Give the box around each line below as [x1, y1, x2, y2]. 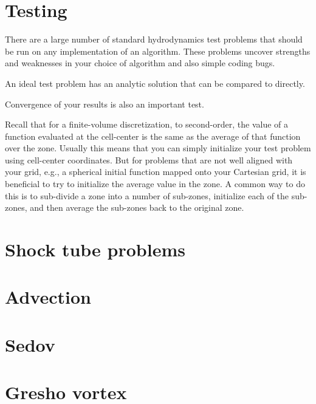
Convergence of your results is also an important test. [5, 97, 204, 110]
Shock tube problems [5, 237, 185, 262]
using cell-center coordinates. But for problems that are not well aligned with [5, 153, 293, 166]
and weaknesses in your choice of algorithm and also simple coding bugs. [5, 56, 275, 69]
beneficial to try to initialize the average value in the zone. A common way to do [5, 177, 305, 190]
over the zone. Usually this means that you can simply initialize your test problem [5, 142, 311, 154]
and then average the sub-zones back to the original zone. [30, 201, 244, 214]
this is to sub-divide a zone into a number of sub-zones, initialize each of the [5, 189, 289, 202]
